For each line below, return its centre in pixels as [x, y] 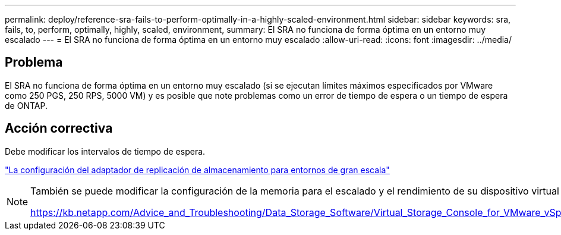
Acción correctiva [59, 129]
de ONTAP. [26, 105]
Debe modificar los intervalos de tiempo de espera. [105, 151]
